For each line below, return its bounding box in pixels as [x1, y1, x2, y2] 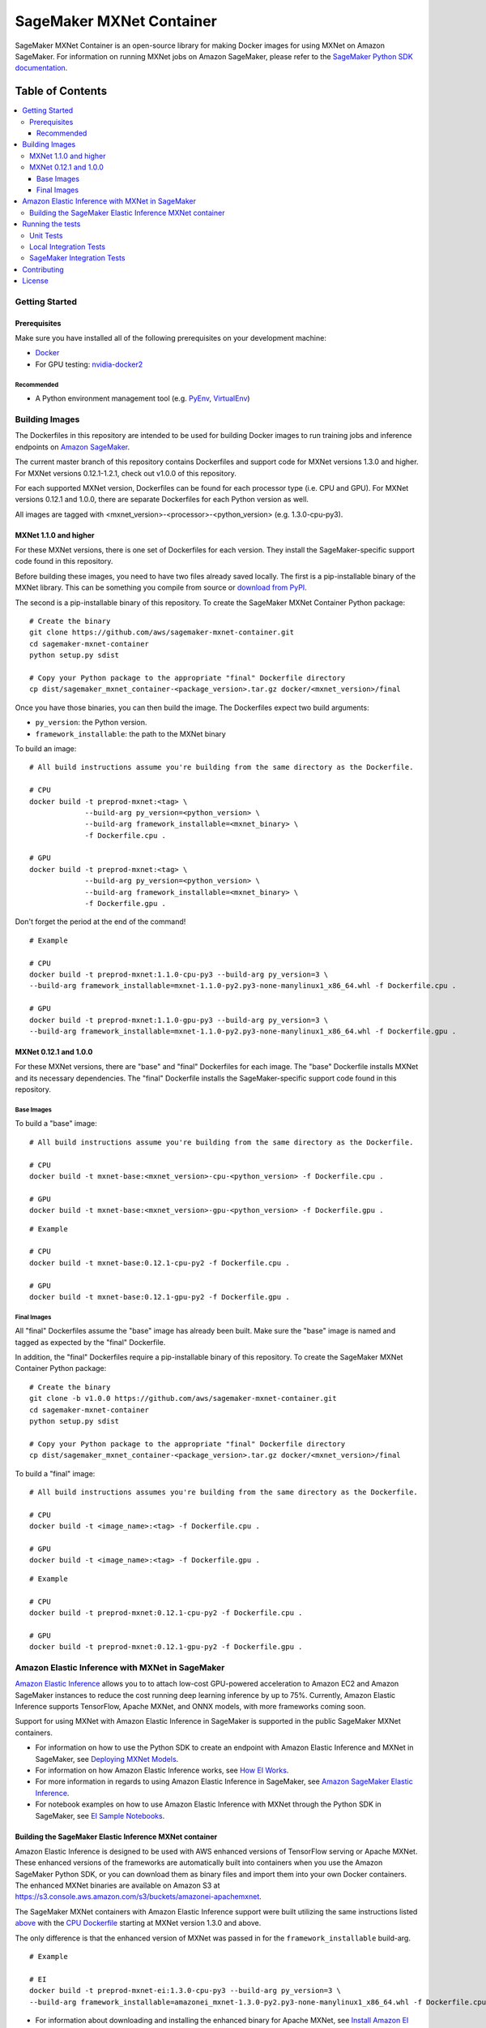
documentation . [15, 63, 68, 73]
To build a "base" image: [15, 1119, 97, 1128]
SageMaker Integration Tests [29, 253, 126, 263]
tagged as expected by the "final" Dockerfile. [15, 1337, 166, 1347]
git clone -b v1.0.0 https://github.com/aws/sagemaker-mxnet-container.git [29, 1394, 337, 1403]
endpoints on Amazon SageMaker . [15, 442, 130, 452]
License [22, 276, 49, 286]
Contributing [22, 264, 64, 274]
